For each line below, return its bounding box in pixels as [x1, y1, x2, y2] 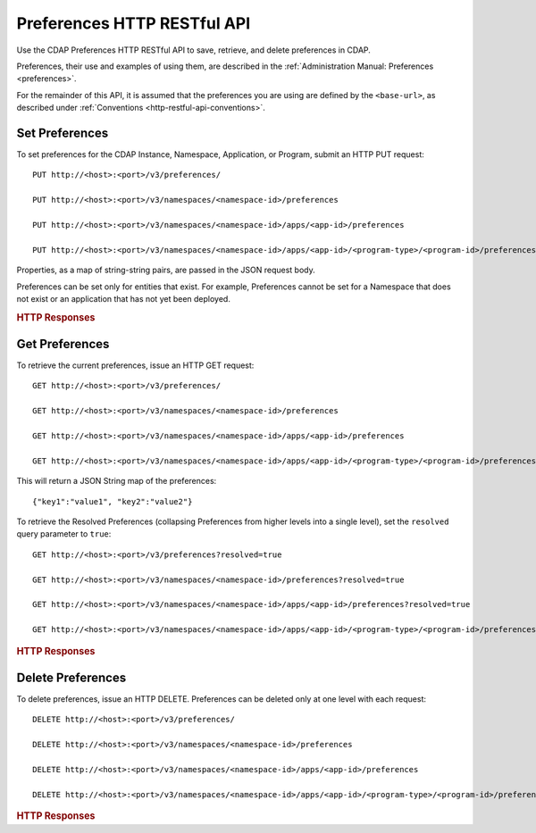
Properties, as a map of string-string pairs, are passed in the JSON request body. [16, 264, 316, 276]
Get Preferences [16, 337, 110, 352]
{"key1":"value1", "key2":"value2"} [32, 496, 193, 506]
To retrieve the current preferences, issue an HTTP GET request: [16, 360, 255, 371]
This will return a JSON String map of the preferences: [16, 476, 217, 487]
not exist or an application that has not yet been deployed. [16, 293, 231, 304]
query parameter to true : [16, 529, 112, 539]
